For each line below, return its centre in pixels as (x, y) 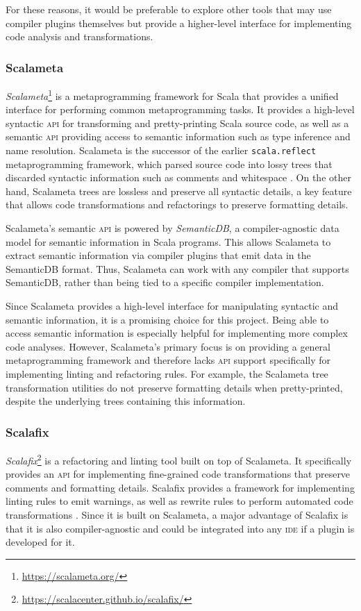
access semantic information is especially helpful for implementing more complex (177, 333)
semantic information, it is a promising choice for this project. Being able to (167, 319)
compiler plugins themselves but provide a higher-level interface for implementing (179, 23)
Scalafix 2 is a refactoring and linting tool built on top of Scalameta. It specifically (179, 459)
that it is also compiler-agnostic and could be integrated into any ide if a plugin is (180, 528)
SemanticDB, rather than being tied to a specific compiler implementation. (165, 282)
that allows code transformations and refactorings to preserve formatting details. (177, 204)
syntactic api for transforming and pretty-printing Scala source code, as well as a (177, 123)
